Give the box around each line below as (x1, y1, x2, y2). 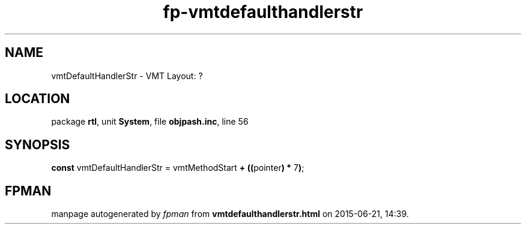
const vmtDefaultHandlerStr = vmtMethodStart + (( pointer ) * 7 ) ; (51, 162, 304, 173)
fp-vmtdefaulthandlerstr (163, 2, 363, 22)
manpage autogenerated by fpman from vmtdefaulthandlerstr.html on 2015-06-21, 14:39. (51, 209, 409, 219)
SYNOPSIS (5, 137, 70, 152)
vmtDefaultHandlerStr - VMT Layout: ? (51, 70, 203, 81)
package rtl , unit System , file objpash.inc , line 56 (51, 116, 249, 127)
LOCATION (5, 91, 70, 107)
